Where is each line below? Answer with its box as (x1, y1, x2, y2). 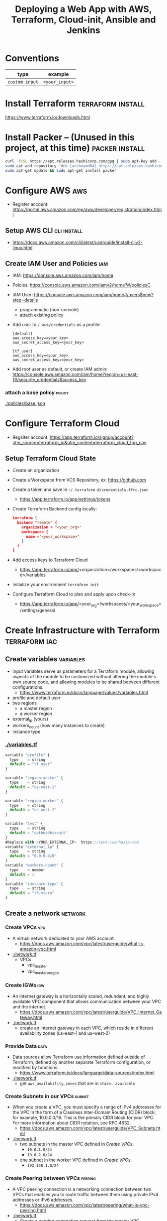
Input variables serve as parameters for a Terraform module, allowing (12, 668, 155, 674)
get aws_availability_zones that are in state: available (19, 1080, 136, 1086)
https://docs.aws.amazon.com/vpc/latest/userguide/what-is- (19, 940, 145, 947)
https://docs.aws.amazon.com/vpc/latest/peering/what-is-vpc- (19, 1202, 150, 1208)
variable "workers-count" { (5, 863, 64, 868)
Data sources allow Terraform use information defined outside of (12, 1054, 145, 1060)
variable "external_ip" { (5, 844, 59, 850)
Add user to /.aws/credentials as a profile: (12, 322, 101, 327)
